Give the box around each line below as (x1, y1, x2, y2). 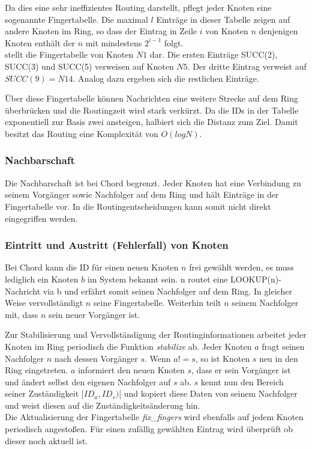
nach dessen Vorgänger (54, 352, 138, 364)
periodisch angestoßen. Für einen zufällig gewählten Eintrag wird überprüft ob (5, 423, 293, 435)
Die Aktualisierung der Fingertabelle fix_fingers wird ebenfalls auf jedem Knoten (5, 411, 304, 423)
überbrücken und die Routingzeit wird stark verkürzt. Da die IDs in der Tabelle (5, 103, 299, 116)
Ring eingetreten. (5, 364, 68, 376)
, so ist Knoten (195, 352, 250, 364)
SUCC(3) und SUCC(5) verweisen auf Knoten (5, 60, 174, 72)
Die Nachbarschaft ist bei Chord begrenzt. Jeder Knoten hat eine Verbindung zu (5, 176, 301, 189)
